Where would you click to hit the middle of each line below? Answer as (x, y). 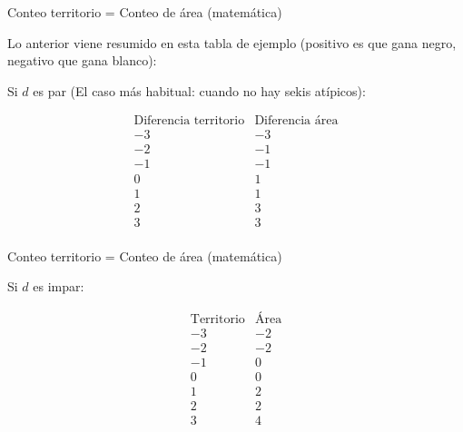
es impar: (59, 286)
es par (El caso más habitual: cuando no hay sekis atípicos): (199, 90)
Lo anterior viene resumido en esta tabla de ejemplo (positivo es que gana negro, (232, 42)
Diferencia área (296, 121)
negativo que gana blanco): (82, 60)
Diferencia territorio (189, 121)
